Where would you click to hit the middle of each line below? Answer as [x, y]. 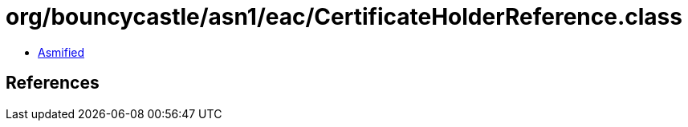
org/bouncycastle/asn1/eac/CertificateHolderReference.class [344, 17]
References [53, 83]
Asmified [61, 52]
